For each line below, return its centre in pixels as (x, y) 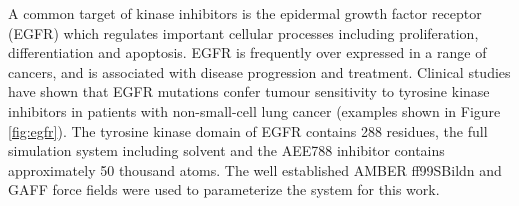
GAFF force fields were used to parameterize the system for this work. (224, 189)
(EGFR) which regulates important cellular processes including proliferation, (243, 32)
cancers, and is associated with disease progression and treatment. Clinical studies (259, 71)
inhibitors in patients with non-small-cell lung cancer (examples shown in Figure (254, 110)
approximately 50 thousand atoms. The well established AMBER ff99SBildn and (255, 169)
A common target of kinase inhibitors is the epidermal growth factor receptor (245, 13)
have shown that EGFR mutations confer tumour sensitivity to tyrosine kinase (249, 91)
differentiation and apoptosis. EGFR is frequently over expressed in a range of (247, 52)
